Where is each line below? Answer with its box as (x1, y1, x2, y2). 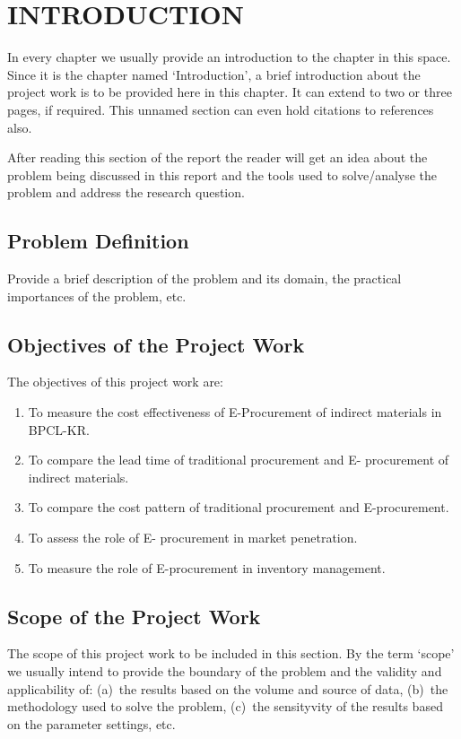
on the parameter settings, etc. (7, 714, 176, 733)
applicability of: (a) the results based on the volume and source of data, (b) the (7, 679, 448, 698)
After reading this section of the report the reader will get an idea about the (7, 148, 428, 167)
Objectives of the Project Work (7, 330, 305, 358)
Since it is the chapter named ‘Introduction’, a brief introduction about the (7, 65, 421, 83)
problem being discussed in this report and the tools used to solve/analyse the (7, 165, 438, 184)
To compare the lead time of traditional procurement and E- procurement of (28, 450, 449, 469)
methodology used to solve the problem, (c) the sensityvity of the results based (7, 697, 443, 716)
